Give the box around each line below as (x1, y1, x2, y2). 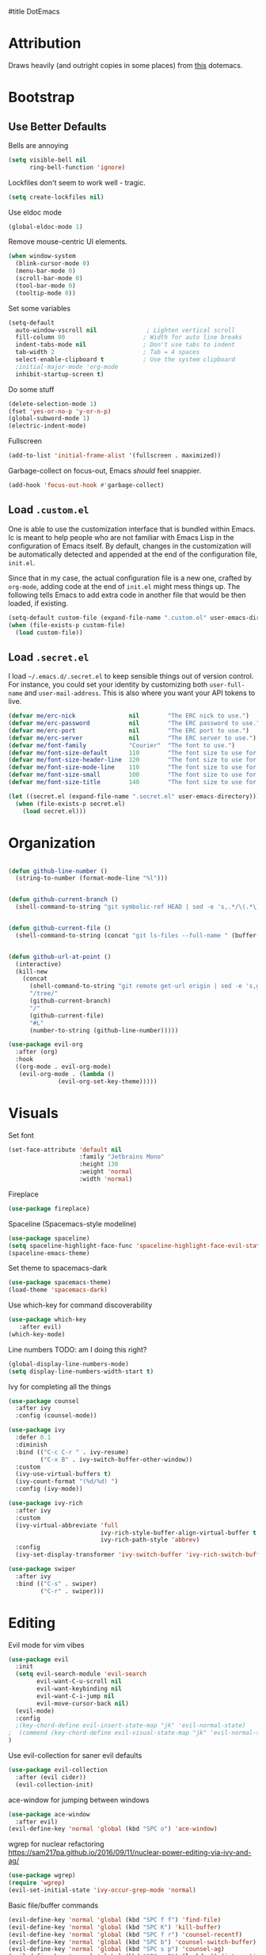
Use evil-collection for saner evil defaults (8, 1751, 142, 1760)
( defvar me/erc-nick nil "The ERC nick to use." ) (8, 712, 249, 720)
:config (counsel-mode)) (15, 1412, 97, 1420)
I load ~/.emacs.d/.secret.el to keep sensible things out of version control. (8, 671, 254, 681)
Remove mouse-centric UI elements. (8, 237, 128, 246)
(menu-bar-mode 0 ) (15, 267, 77, 276)
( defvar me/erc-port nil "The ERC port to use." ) (8, 726, 249, 735)
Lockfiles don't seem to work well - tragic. (8, 177, 146, 187)
